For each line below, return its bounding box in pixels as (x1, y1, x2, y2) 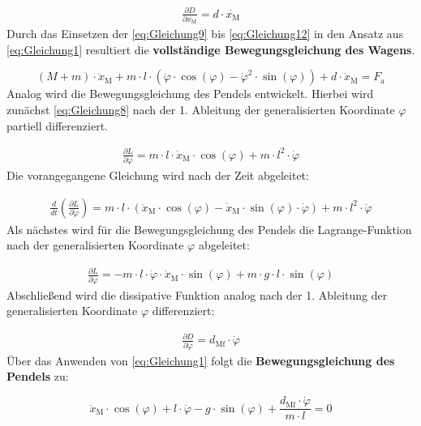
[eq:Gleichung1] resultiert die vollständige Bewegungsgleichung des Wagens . (6, 40, 415, 58)
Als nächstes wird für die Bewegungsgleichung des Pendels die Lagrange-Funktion (6, 220, 412, 237)
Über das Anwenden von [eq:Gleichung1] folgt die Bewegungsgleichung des (6, 351, 395, 368)
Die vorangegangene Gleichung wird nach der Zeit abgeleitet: (6, 167, 309, 184)
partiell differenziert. (6, 117, 108, 134)
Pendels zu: (6, 368, 69, 385)
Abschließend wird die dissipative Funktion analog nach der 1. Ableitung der (6, 286, 388, 303)
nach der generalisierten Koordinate (6, 236, 184, 253)
